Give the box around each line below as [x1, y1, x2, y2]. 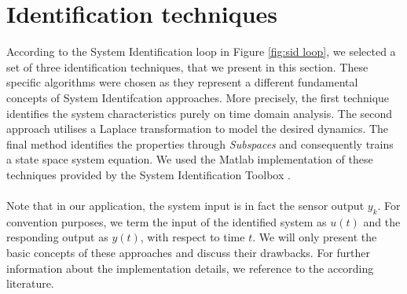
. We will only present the [252, 229, 377, 245]
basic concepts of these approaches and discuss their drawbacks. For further [6, 244, 371, 261]
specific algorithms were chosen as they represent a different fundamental [6, 74, 358, 90]
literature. [6, 275, 54, 292]
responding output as [6, 229, 108, 245]
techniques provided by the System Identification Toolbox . [6, 166, 291, 182]
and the [363, 213, 401, 230]
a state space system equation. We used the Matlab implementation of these [6, 151, 373, 167]
